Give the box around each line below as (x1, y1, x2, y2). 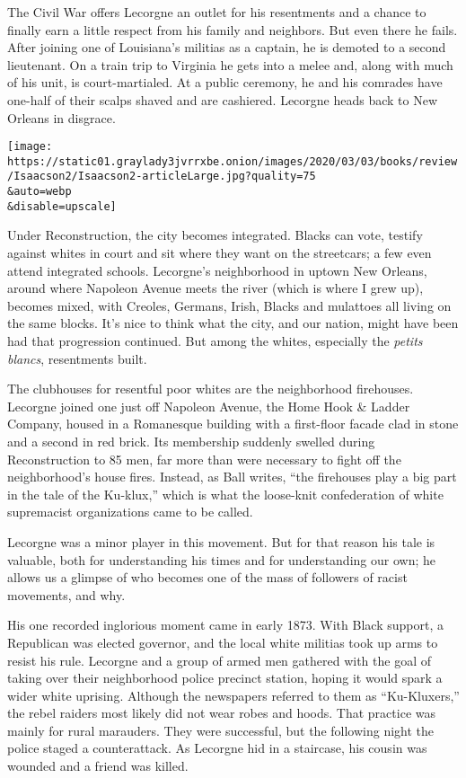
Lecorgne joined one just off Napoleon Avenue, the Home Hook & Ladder (7, 396, 410, 415)
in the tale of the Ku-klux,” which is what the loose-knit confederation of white (7, 484, 444, 503)
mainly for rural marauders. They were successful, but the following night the (7, 721, 435, 739)
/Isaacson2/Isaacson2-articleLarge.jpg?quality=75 (7, 170, 316, 183)
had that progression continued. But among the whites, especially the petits (7, 332, 423, 349)
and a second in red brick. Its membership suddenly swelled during (7, 431, 375, 450)
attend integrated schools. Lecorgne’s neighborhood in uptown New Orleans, (7, 261, 427, 279)
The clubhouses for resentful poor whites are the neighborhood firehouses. (7, 379, 414, 398)
